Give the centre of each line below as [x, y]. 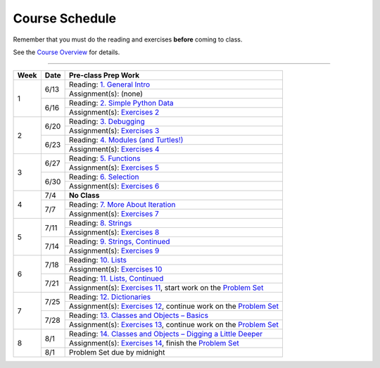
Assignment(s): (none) [106, 94]
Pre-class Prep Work [104, 75]
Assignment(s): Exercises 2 [114, 113]
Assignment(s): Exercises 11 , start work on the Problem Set [166, 288]
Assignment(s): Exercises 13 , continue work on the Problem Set [174, 325]
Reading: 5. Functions [104, 158]
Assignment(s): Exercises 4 [114, 149]
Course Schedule [64, 18]
